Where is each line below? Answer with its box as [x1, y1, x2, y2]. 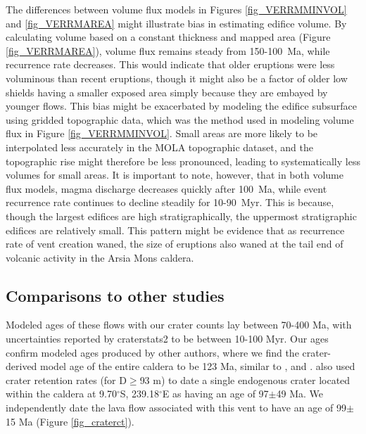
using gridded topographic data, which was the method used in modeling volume [6, 112, 354, 127]
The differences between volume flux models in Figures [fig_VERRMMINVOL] [6, 2, 347, 16]
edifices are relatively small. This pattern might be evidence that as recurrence [6, 222, 345, 237]
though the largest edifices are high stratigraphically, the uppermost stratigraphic [6, 208, 357, 223]
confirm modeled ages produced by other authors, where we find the [6, 345, 299, 359]
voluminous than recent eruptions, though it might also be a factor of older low [6, 70, 348, 85]
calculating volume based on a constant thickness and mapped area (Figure [6, 30, 331, 44]
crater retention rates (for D [6, 372, 127, 387]
